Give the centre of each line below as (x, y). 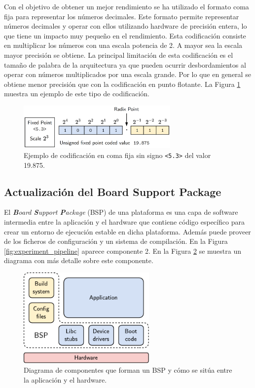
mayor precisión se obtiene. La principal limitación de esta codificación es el (119, 55)
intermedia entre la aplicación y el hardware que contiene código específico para (124, 221)
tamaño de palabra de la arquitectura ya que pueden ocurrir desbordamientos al (125, 64)
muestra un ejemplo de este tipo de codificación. (77, 94)
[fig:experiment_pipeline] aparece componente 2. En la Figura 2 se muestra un (123, 251)
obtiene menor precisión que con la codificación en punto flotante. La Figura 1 (122, 84)
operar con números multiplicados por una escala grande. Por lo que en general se (127, 74)
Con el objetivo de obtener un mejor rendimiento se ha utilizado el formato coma (127, 6)
